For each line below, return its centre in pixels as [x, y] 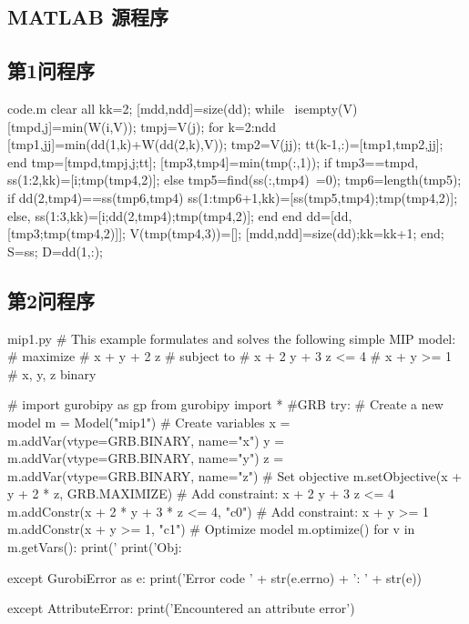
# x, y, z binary [52, 373]
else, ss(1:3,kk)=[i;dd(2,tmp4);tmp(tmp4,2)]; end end [155, 215]
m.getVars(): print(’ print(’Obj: [95, 547]
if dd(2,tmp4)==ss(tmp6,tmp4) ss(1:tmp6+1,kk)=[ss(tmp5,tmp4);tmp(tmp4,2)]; [233, 197]
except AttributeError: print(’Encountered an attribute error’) [181, 608]
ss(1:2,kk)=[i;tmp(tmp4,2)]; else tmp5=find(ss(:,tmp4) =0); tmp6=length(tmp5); [234, 180]
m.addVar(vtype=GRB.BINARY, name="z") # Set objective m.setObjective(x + [235, 475]
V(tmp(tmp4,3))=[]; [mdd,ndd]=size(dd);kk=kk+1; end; [287, 233]
